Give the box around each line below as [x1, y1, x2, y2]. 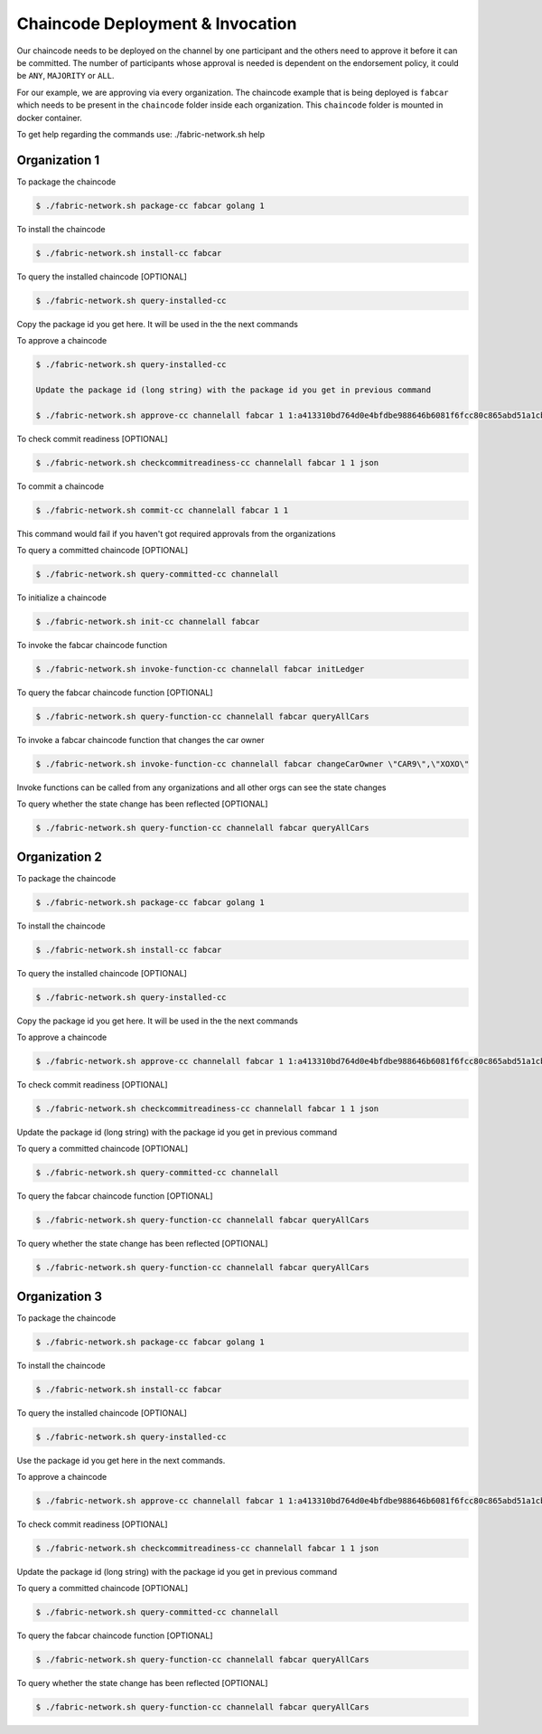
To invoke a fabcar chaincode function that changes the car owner [16, 734, 265, 745]
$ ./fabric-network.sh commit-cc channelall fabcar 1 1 [35, 504, 289, 515]
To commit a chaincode [16, 480, 104, 492]
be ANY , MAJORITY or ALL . [16, 71, 115, 81]
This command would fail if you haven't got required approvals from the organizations [16, 528, 336, 539]
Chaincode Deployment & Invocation [16, 14, 297, 33]
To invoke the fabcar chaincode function [16, 639, 167, 650]
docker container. [16, 112, 83, 123]
